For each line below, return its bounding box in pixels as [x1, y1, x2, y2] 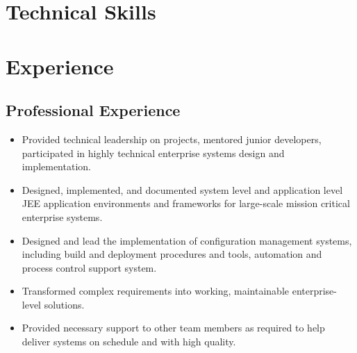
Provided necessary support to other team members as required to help [22, 320, 325, 335]
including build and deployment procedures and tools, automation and [22, 247, 322, 261]
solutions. [44, 297, 85, 311]
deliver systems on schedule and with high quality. [22, 334, 236, 349]
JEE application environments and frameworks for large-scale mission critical [22, 196, 350, 211]
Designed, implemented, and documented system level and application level [22, 182, 343, 197]
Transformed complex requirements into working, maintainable [22, 284, 289, 298]
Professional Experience [6, 99, 181, 121]
